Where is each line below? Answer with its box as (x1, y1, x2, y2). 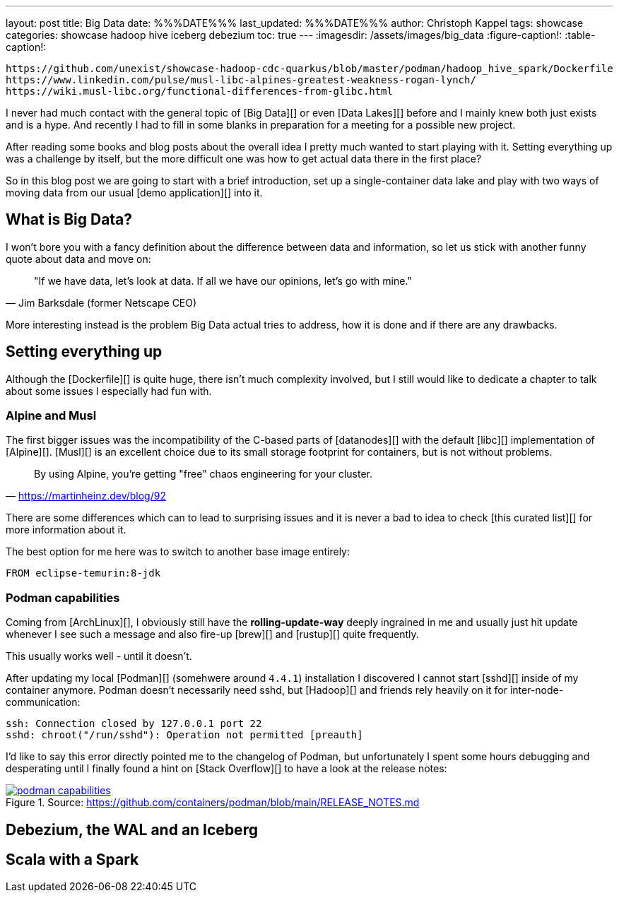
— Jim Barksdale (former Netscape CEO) (6, 296, 197, 309)
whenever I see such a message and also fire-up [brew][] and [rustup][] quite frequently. (6, 628, 419, 641)
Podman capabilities (6, 590, 120, 605)
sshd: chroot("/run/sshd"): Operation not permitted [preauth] (6, 729, 363, 741)
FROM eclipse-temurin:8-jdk (6, 567, 161, 579)
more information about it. (6, 524, 126, 536)
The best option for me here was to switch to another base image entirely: (6, 545, 350, 558)
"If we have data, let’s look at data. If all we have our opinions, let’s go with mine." (34, 274, 412, 287)
